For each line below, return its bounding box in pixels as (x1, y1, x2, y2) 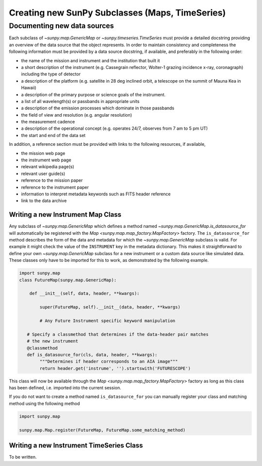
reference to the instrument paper (21, 184, 89, 190)
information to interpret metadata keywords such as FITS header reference (21, 191, 171, 197)
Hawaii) (21, 85, 36, 91)
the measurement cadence (21, 119, 75, 125)
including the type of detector (21, 71, 81, 77)
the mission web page (21, 150, 65, 156)
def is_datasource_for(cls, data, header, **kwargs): (27, 352, 158, 357)
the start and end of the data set (21, 132, 86, 138)
